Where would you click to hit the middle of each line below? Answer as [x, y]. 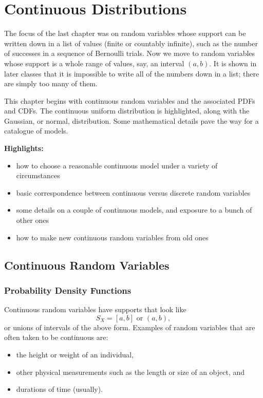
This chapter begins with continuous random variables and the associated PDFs [130, 100]
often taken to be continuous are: [56, 337]
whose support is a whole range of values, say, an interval [94, 63]
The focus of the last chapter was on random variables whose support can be [125, 33]
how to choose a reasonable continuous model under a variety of [117, 165]
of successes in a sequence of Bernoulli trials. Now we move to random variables [130, 53]
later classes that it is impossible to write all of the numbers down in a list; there [132, 73]
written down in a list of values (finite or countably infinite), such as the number [131, 43]
